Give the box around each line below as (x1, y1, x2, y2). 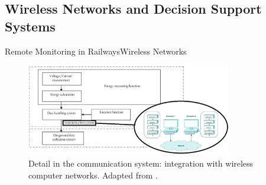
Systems (5, 17, 56, 35)
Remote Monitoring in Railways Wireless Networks (5, 44, 187, 57)
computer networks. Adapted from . (28, 169, 158, 181)
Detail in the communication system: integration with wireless (28, 157, 254, 170)
